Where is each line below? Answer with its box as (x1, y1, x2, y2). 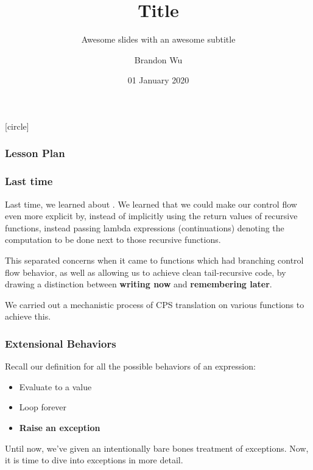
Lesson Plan (5, 146, 65, 161)
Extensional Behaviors (5, 335, 116, 351)
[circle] (5, 119, 29, 132)
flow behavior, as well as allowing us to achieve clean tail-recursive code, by (5, 265, 286, 278)
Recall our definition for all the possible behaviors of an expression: (5, 360, 256, 373)
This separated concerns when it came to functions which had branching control (5, 253, 304, 266)
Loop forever (19, 401, 67, 413)
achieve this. (5, 310, 51, 323)
